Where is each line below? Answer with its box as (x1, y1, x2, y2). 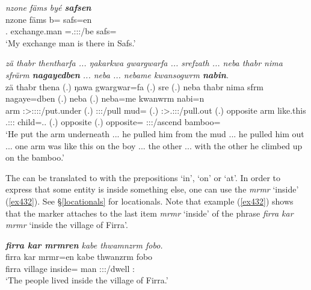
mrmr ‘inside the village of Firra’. (5, 218, 128, 231)
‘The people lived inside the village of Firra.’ (5, 274, 168, 286)
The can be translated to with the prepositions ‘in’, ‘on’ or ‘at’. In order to (5, 171, 281, 184)
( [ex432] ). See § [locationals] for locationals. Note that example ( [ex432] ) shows (5, 194, 294, 207)
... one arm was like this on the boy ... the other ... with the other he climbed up (5, 139, 303, 152)
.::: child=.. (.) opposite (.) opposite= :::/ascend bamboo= (5, 116, 221, 128)
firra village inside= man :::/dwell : (5, 262, 135, 274)
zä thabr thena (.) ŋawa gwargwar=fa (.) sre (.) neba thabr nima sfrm (5, 80, 264, 93)
